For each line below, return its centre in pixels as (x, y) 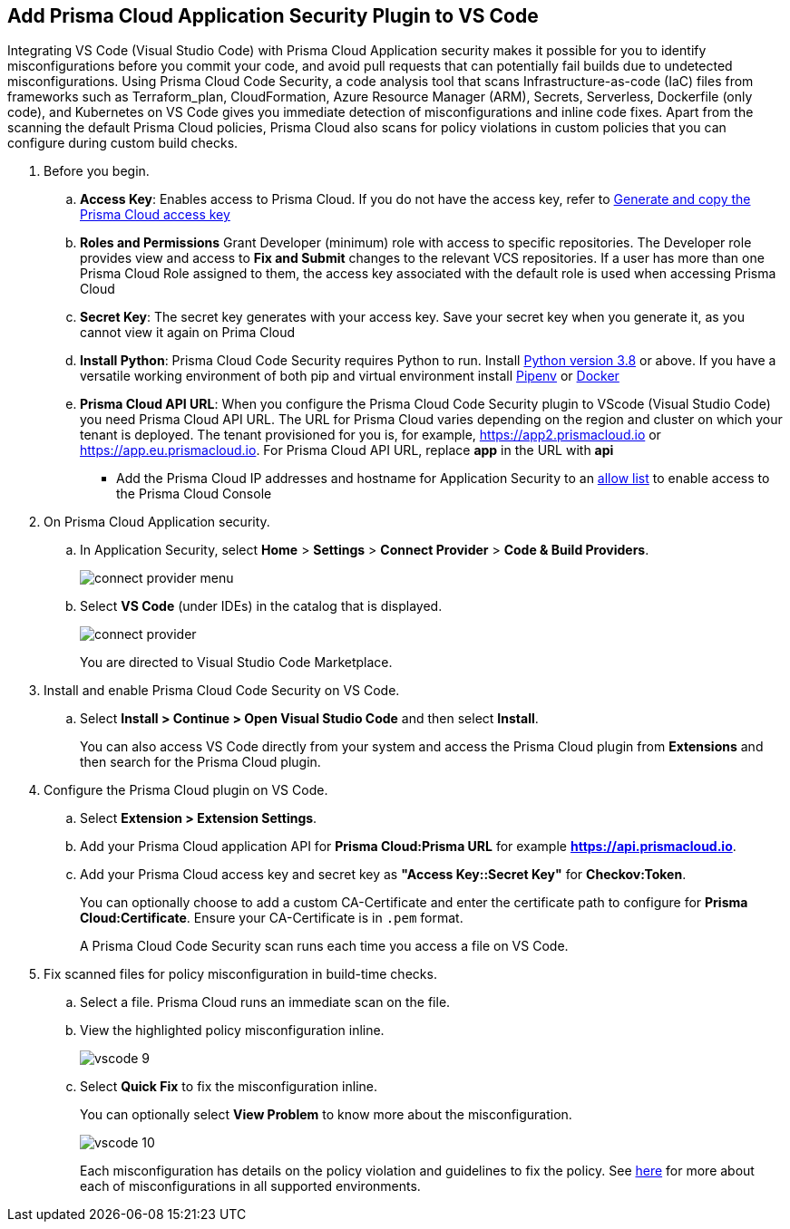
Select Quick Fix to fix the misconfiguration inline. (229, 1087)
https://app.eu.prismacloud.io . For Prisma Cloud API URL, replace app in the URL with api (347, 450)
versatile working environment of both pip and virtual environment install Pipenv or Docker (350, 376)
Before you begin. (97, 171)
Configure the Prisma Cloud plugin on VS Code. (186, 790)
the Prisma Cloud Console (194, 494)
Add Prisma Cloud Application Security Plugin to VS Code (273, 16)
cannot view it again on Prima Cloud (188, 333)
